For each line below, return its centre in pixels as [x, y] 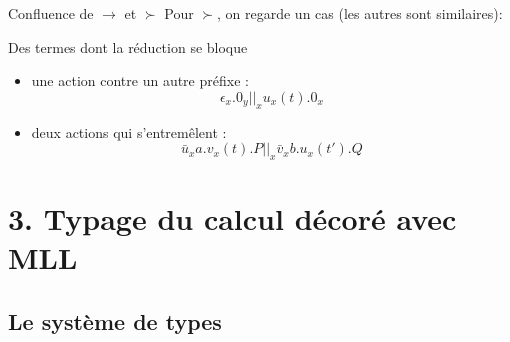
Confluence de [51, 13]
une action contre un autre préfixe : [140, 80]
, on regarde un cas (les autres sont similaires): [360, 13]
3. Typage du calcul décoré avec [232, 218]
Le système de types [115, 320]
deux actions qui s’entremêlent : [129, 131]
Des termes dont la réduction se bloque [128, 46]
